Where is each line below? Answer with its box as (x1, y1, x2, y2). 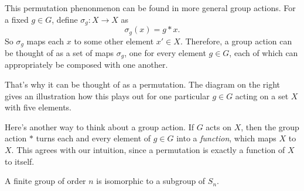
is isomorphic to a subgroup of (96, 175, 206, 187)
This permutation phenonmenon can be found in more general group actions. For (5, 2, 296, 13)
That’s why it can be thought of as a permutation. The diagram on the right (5, 78, 281, 90)
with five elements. (5, 101, 72, 113)
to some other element (74, 34, 154, 47)
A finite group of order (5, 175, 86, 187)
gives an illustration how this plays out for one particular (5, 89, 210, 102)
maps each (26, 34, 64, 47)
